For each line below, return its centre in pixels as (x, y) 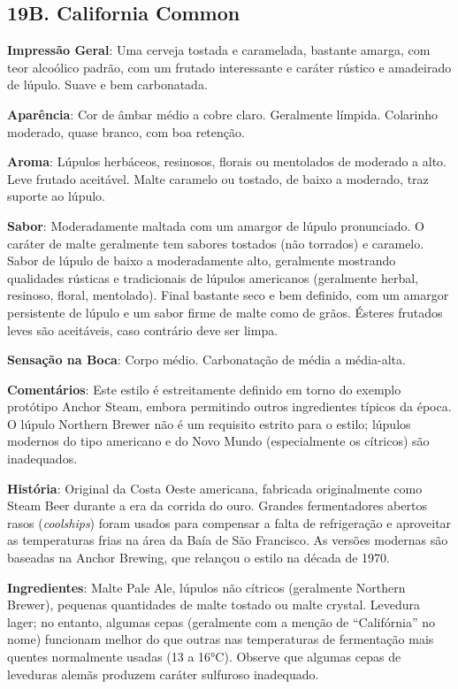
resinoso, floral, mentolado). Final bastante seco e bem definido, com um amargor (228, 295)
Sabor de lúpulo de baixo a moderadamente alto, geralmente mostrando (202, 260)
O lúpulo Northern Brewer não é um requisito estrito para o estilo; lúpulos (209, 423)
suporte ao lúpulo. (56, 196)
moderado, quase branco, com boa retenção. (126, 131)
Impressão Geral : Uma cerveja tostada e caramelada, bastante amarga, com (219, 50)
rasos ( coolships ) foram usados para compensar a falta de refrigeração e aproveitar (229, 522)
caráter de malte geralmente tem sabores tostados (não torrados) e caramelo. (216, 243)
